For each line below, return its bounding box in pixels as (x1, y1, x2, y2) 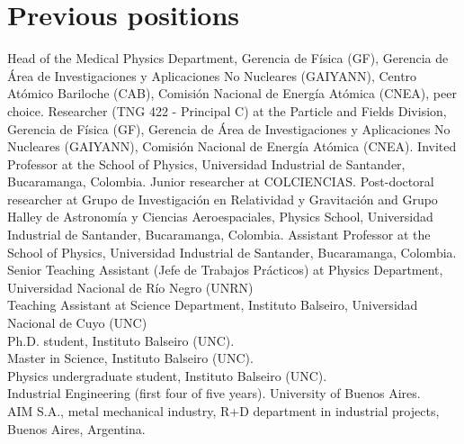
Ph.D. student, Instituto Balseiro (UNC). (7, 331, 235, 349)
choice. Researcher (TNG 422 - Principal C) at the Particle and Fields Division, (7, 101, 447, 120)
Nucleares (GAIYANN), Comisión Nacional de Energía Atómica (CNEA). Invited (7, 137, 457, 156)
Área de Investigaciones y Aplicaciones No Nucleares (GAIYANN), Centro (7, 66, 417, 85)
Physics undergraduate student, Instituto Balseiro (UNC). (7, 366, 327, 385)
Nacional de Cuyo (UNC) (7, 313, 147, 332)
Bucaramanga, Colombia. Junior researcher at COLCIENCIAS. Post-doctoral (7, 172, 434, 191)
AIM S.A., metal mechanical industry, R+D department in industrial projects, (7, 402, 440, 420)
